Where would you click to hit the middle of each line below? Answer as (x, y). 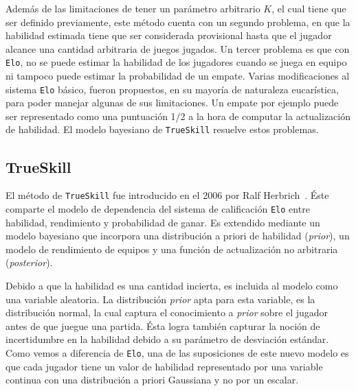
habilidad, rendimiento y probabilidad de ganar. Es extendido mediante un (163, 222)
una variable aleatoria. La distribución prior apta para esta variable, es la (160, 299)
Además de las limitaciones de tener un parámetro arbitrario (133, 8)
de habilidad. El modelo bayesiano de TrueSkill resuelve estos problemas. (162, 129)
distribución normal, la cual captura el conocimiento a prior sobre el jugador (167, 312)
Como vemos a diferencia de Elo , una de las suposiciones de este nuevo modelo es (177, 352)
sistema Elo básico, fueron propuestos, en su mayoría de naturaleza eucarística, (172, 89)
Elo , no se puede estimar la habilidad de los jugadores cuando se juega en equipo (176, 62)
